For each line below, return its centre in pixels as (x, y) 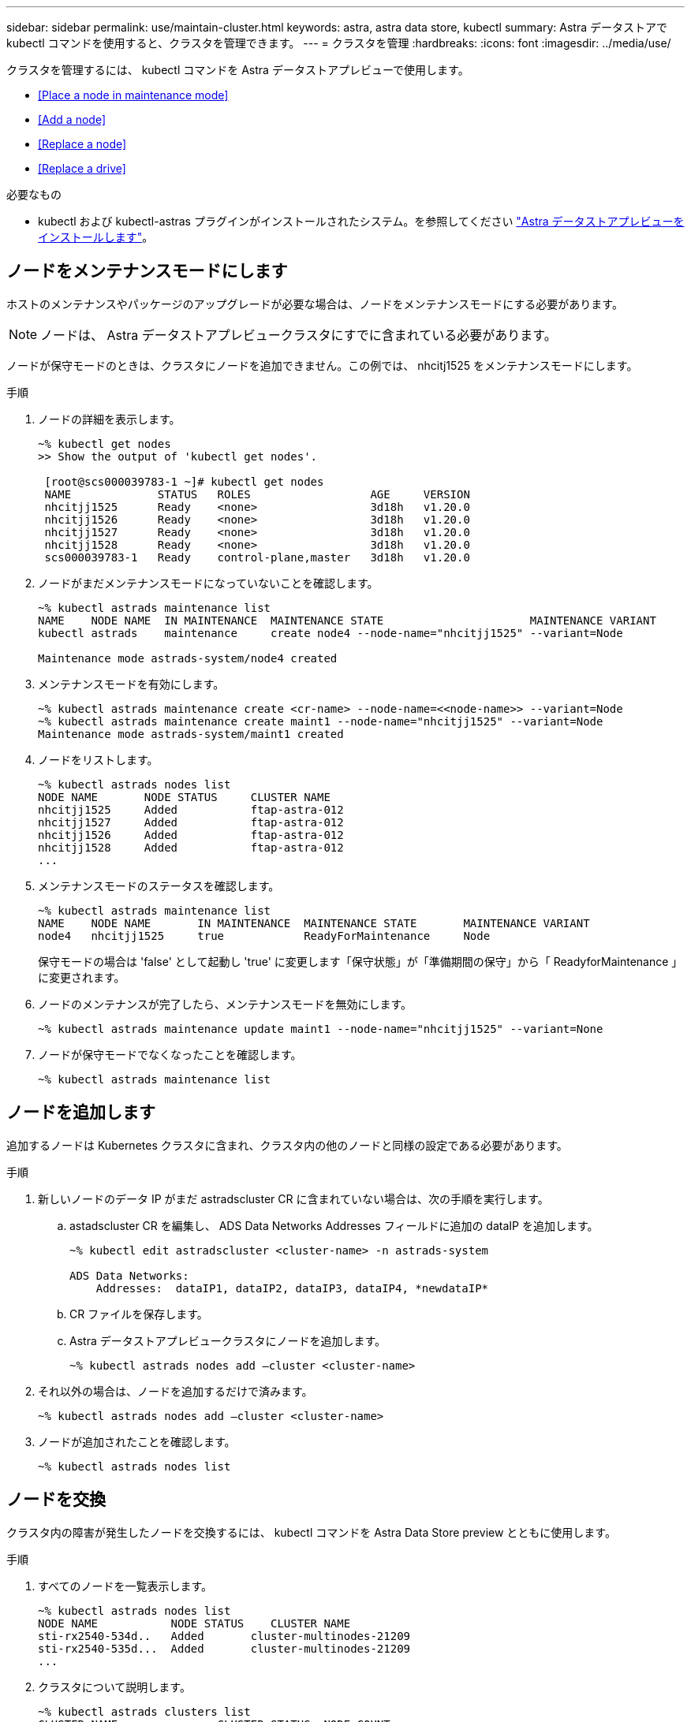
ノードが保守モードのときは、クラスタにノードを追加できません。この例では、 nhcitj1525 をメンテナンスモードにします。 (322, 365)
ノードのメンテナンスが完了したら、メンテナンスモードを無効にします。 (225, 1004)
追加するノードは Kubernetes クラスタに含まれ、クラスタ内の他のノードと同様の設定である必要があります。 (287, 1145)
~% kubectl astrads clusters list (144, 1711)
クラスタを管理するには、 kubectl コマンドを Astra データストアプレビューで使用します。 (238, 70)
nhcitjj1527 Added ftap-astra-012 (191, 822)
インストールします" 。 (96, 237)
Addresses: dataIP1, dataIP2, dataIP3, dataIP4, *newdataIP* (292, 1288)
